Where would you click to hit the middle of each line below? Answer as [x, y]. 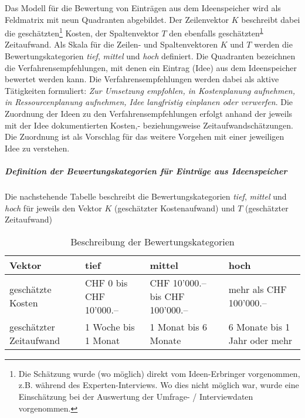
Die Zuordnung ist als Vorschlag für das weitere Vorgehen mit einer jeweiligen [145, 136]
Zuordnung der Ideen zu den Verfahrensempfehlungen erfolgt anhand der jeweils [149, 113]
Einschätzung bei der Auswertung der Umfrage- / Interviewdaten [136, 396]
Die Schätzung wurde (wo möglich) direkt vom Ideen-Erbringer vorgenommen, [159, 373]
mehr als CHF [257, 289]
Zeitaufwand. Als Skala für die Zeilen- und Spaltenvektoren [111, 44]
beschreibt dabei [271, 19]
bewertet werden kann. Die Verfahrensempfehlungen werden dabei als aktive [142, 79]
